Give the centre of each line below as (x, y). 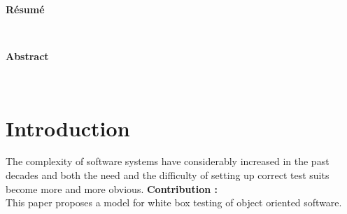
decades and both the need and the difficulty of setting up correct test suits (168, 175)
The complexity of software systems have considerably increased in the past (168, 161)
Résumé (25, 9)
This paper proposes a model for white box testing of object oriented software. (174, 202)
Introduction (68, 128)
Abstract (27, 56)
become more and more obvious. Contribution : (112, 188)
